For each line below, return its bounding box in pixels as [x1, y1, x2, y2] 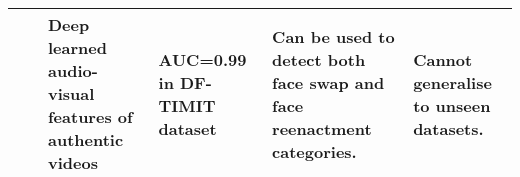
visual [48, 82, 95, 105]
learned [48, 36, 107, 59]
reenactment [272, 116, 372, 140]
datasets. [413, 116, 484, 140]
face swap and [272, 70, 385, 94]
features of [48, 105, 133, 128]
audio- [48, 59, 98, 82]
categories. [272, 139, 357, 163]
